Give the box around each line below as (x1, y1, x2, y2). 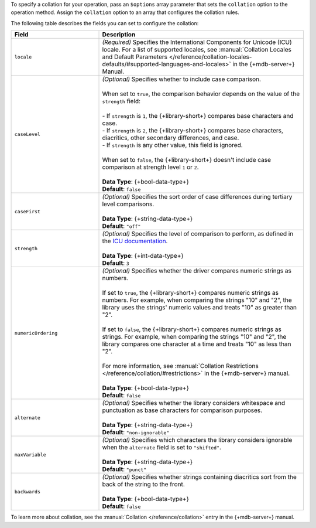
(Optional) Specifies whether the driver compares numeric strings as (102, 267, 292, 275)
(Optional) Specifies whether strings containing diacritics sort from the (102, 473, 297, 481)
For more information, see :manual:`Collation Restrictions (102, 362, 259, 370)
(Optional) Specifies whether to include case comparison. (102, 75, 262, 83)
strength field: (102, 97, 140, 105)
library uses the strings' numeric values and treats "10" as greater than (102, 304, 297, 312)
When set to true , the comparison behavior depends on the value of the (102, 90, 300, 98)
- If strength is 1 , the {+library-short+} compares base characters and (102, 112, 294, 120)
